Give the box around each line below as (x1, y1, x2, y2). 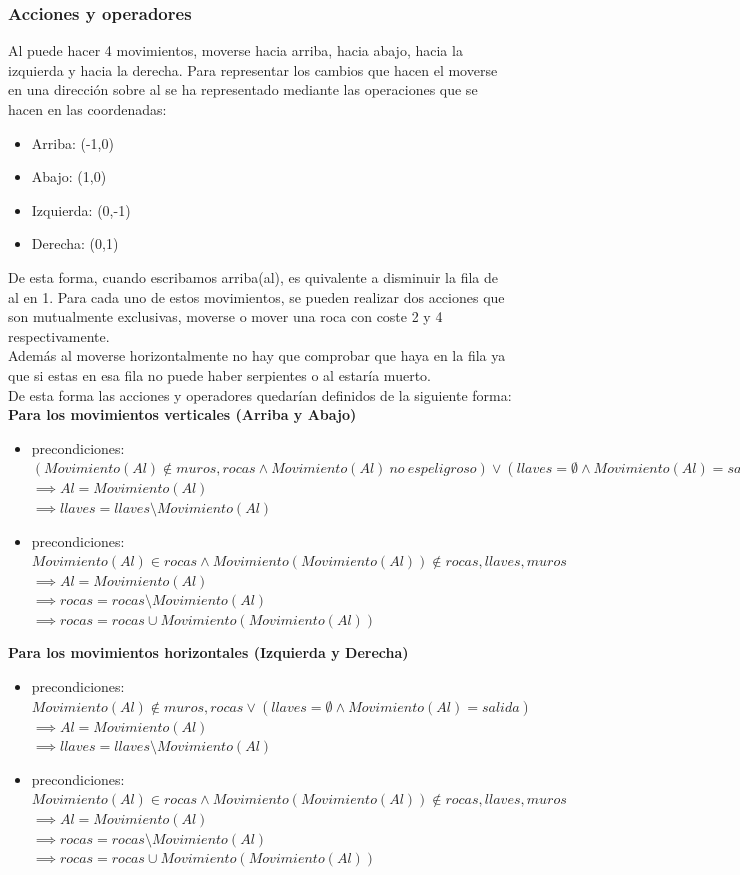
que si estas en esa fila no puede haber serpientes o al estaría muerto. (8, 364, 431, 385)
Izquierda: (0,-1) (31, 199, 131, 220)
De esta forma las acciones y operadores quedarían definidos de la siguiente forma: (8, 384, 512, 405)
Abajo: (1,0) (31, 166, 107, 187)
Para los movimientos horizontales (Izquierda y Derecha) (8, 642, 409, 663)
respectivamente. (8, 325, 110, 346)
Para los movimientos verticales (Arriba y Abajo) (8, 404, 357, 425)
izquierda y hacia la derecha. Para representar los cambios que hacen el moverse (8, 59, 498, 80)
